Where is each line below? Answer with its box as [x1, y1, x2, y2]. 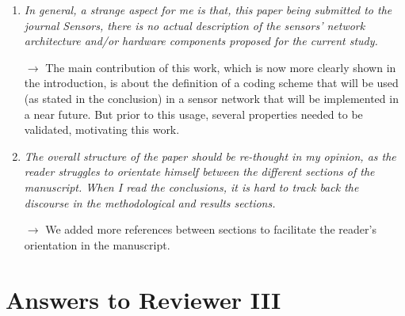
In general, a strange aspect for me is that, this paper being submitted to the [24, 2, 392, 17]
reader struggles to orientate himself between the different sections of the [24, 163, 375, 180]
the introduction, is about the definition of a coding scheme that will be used [24, 74, 399, 91]
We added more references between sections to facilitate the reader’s [45, 221, 376, 238]
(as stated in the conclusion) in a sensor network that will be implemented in [24, 89, 399, 106]
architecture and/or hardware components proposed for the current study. [24, 32, 378, 49]
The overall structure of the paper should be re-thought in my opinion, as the [24, 147, 396, 164]
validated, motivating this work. [24, 121, 180, 138]
